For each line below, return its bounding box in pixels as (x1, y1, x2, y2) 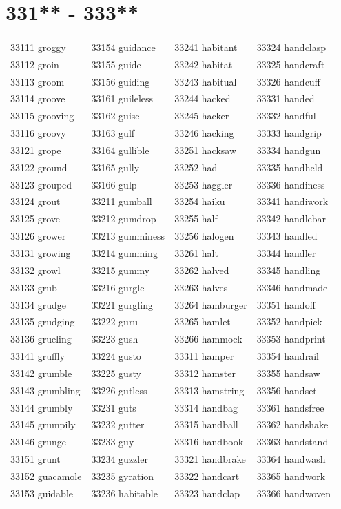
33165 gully (91, 160, 140, 174)
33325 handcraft (256, 57, 325, 71)
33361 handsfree (256, 400, 324, 414)
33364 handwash (256, 452, 326, 466)
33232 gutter (91, 417, 145, 432)
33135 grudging (10, 314, 75, 329)
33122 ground (10, 160, 68, 174)
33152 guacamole (10, 468, 82, 483)
